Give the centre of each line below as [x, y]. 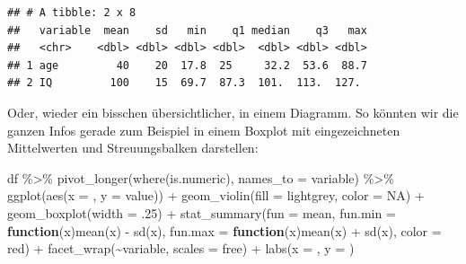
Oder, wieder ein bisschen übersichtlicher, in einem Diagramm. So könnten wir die [233, 112]
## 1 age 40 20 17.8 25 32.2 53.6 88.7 [187, 65]
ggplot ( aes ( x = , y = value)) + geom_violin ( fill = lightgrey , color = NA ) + [216, 195]
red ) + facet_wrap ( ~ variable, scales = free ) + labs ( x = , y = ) [181, 248]
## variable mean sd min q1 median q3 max [187, 30]
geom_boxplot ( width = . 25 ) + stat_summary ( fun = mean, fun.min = [202, 212]
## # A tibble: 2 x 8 [72, 13]
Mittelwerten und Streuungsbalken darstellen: [133, 148]
